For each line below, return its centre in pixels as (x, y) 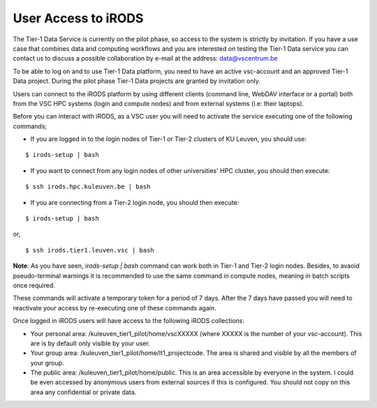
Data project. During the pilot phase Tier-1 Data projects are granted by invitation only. (137, 81)
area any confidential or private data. (83, 392)
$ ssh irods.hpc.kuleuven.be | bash (88, 187)
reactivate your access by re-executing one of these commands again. (114, 308)
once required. (34, 285)
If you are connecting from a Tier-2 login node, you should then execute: (135, 202)
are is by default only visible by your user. (90, 343)
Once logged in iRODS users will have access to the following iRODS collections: (128, 321)
